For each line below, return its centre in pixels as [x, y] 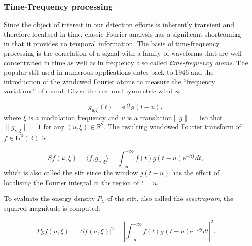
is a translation [150, 117]
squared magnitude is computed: [52, 208]
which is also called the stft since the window [71, 173]
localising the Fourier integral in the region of [71, 182]
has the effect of [195, 173]
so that [212, 117]
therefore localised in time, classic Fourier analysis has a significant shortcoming [123, 34]
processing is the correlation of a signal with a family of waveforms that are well [123, 53]
